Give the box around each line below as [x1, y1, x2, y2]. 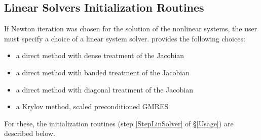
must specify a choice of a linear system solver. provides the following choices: [4, 33, 245, 43]
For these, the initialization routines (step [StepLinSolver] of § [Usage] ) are [4, 118, 234, 128]
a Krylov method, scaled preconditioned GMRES [16, 101, 169, 112]
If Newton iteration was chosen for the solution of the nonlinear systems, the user [4, 23, 257, 34]
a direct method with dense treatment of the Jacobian [16, 50, 184, 61]
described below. [4, 128, 55, 138]
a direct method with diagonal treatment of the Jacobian [16, 84, 193, 95]
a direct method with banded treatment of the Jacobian [16, 67, 190, 77]
